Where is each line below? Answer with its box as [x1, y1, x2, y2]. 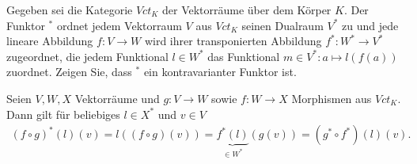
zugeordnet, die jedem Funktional [6, 48, 169, 64]
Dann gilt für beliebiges [6, 105, 120, 122]
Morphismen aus [291, 90, 372, 106]
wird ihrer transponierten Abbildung [144, 32, 322, 49]
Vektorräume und [74, 90, 160, 106]
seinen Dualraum [241, 17, 324, 33]
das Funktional [207, 48, 280, 64]
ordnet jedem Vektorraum [56, 17, 182, 33]
